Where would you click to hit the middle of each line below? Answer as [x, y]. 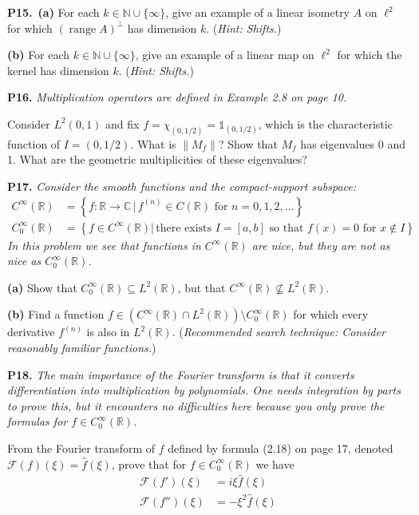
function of [34, 143]
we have [275, 463]
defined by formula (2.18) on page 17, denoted [281, 448]
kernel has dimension [58, 70]
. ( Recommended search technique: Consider [279, 332]
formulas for [38, 421]
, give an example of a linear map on [225, 55]
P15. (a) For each [53, 12]
